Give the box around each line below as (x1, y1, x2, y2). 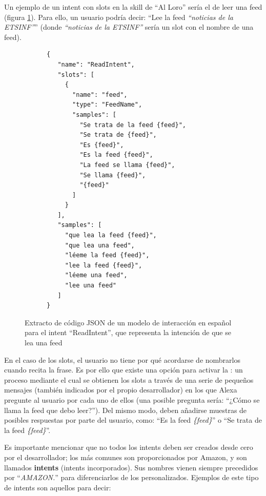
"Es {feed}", (79, 141, 124, 149)
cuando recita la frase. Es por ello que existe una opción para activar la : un (4, 364, 243, 375)
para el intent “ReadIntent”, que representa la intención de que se (25, 327, 231, 338)
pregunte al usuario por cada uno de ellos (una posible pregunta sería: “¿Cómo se (4, 394, 260, 405)
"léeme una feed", (65, 272, 128, 279)
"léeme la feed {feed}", (65, 252, 150, 259)
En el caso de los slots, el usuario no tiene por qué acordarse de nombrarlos (4, 354, 240, 365)
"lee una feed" (65, 282, 116, 290)
